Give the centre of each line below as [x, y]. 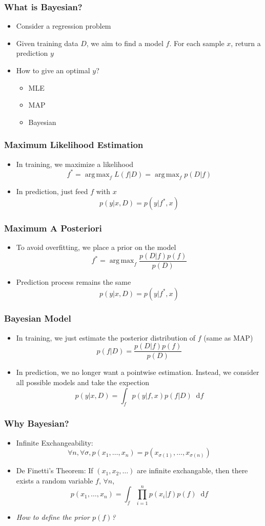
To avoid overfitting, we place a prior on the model [96, 247]
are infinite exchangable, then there [192, 470]
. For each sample [197, 43]
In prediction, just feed [52, 191]
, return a [246, 43]
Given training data [47, 43]
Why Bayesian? [37, 423]
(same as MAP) [228, 337]
